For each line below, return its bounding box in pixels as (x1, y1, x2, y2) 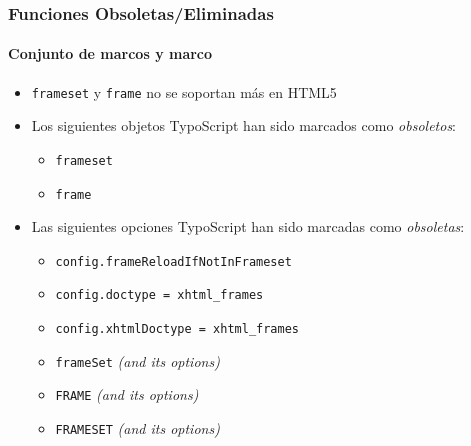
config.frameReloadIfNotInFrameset (55, 254, 292, 269)
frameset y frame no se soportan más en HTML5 (31, 81, 337, 102)
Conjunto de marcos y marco (8, 43, 213, 64)
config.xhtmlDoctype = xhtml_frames (55, 322, 299, 337)
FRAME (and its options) (55, 384, 199, 405)
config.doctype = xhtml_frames (55, 288, 264, 303)
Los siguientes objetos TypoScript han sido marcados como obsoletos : (31, 115, 457, 136)
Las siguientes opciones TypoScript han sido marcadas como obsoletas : (31, 216, 465, 237)
